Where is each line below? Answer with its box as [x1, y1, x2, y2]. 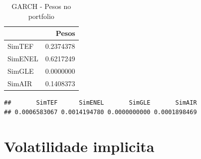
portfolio [28, 10, 54, 21]
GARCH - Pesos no [11, 1, 71, 11]
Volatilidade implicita [4, 136, 155, 157]
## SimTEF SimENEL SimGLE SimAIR [4, 99, 197, 106]
